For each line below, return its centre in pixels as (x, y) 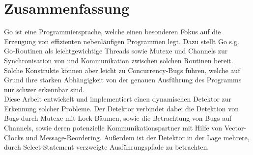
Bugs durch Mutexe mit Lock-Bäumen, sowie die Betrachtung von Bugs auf (118, 118)
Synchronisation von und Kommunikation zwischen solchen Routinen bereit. (119, 60)
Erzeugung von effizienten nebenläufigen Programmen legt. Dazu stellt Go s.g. (122, 41)
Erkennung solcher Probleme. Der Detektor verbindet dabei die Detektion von (122, 108)
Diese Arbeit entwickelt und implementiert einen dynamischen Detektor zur (118, 99)
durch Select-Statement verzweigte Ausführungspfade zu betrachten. (107, 147)
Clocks (14, 137)
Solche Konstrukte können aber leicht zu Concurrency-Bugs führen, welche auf (122, 70)
